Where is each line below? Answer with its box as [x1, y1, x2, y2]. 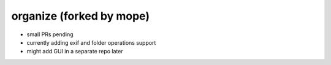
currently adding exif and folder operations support [26, 39, 156, 46]
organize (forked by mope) [11, 9, 150, 23]
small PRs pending [26, 31, 74, 38]
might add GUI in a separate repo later [26, 48, 123, 55]
